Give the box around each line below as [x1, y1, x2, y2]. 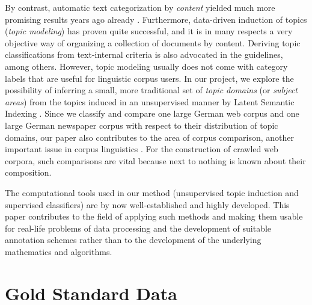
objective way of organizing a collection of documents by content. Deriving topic [5, 36, 301, 49]
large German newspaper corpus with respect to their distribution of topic [5, 119, 278, 131]
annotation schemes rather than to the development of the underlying [5, 233, 262, 246]
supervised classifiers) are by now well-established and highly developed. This [5, 198, 290, 211]
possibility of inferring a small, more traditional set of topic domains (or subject [5, 84, 298, 96]
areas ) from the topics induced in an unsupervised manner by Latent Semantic [5, 95, 295, 108]
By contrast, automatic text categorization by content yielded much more [5, 1, 275, 13]
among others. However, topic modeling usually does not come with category [5, 60, 288, 72]
